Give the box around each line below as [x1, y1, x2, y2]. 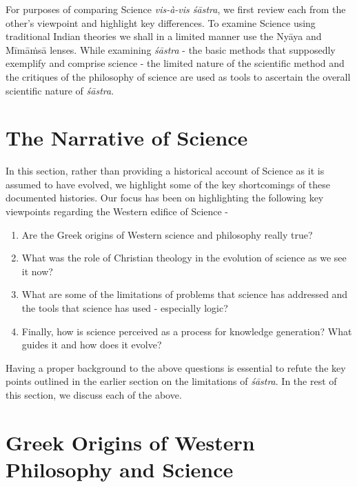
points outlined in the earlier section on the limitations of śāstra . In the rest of [6, 374, 337, 388]
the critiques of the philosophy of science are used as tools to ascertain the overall [6, 69, 351, 83]
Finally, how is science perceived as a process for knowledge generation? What [21, 324, 352, 338]
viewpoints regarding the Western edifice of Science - [6, 204, 229, 219]
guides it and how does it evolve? [21, 337, 162, 352]
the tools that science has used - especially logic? [21, 301, 228, 315]
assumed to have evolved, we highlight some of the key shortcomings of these [6, 177, 330, 191]
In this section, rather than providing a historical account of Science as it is [6, 163, 325, 178]
